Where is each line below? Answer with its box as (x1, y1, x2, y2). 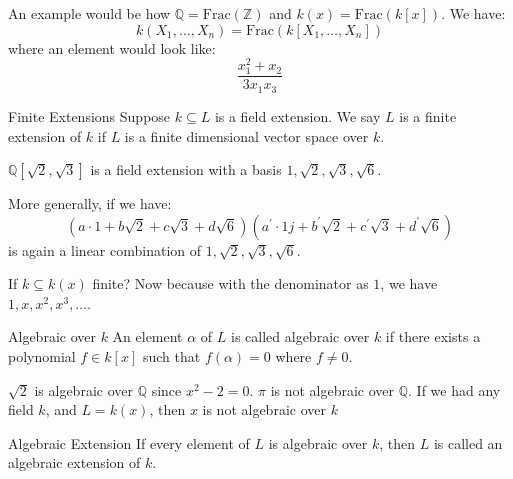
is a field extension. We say (214, 105, 381, 126)
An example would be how (8, 3, 171, 23)
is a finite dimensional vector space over (124, 125, 369, 146)
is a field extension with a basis (90, 159, 282, 180)
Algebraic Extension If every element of (8, 432, 250, 453)
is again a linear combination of (8, 239, 202, 260)
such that (142, 346, 201, 367)
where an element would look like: (8, 37, 216, 58)
